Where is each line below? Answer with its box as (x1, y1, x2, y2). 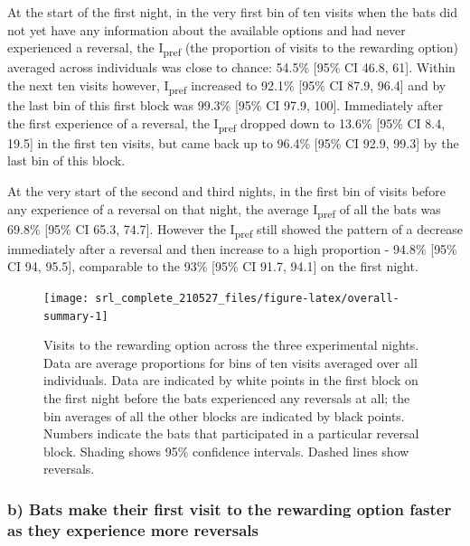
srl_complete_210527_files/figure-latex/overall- (95, 291, 399, 305)
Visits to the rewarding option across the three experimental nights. (43, 335, 419, 354)
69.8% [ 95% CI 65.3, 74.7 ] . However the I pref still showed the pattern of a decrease (7, 219, 463, 240)
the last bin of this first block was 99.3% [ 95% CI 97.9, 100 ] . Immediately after (7, 96, 444, 115)
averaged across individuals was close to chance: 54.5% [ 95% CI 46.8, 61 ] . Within (7, 58, 456, 77)
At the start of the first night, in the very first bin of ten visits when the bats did (7, 3, 458, 21)
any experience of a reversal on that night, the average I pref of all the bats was (7, 199, 441, 221)
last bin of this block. (7, 151, 126, 170)
